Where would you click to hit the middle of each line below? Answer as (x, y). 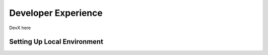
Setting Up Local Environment (56, 42)
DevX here (20, 28)
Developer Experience (56, 13)
